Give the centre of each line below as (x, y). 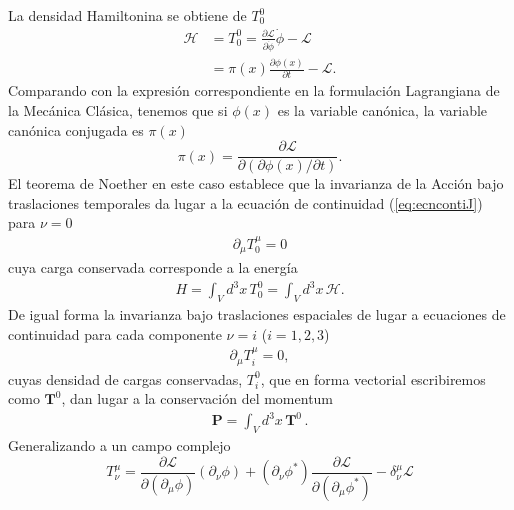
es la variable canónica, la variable (382, 110)
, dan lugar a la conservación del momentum (197, 398)
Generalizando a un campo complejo (119, 445)
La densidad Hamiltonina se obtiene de (127, 15)
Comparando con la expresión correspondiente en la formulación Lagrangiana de (254, 90)
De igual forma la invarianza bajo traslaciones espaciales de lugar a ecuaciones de (257, 314)
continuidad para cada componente (115, 333)
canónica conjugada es (76, 129)
